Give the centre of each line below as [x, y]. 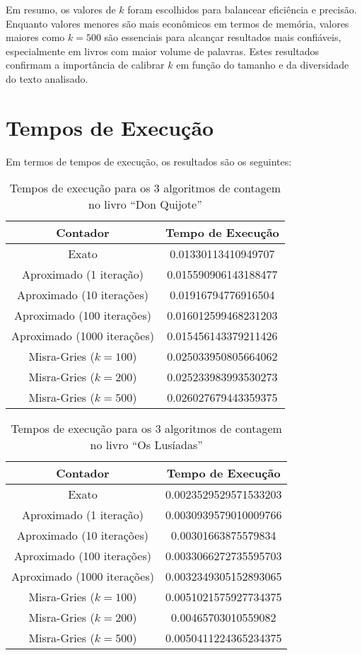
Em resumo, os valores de [61, 9]
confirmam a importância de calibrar [85, 65]
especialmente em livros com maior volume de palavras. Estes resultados [162, 51]
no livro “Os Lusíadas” [146, 445]
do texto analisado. [47, 78]
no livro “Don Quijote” [145, 204]
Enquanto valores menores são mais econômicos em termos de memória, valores [177, 23]
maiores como [35, 37]
